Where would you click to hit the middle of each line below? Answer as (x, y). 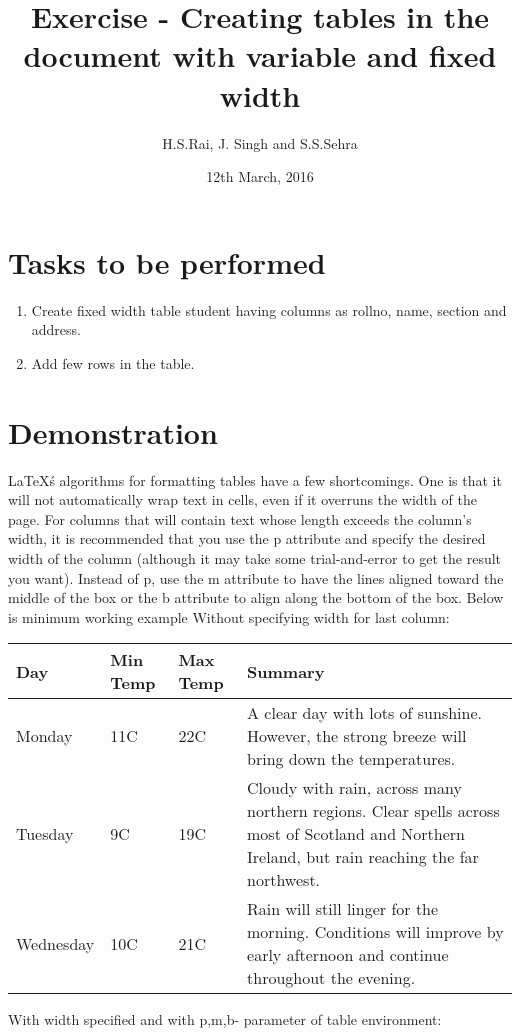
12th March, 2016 (260, 176)
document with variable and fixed (260, 55)
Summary (286, 671)
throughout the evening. (331, 978)
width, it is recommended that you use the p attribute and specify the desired (247, 538)
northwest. (284, 880)
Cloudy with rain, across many (354, 788)
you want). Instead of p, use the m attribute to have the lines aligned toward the (256, 577)
